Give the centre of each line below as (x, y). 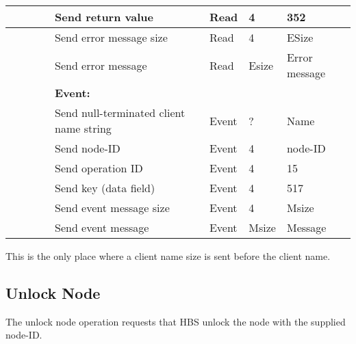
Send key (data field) (105, 188)
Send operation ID (99, 168)
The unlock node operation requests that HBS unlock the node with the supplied (176, 321)
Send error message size (111, 37)
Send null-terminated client (120, 113)
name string (83, 128)
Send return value (104, 17)
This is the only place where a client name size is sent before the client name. (168, 256)
